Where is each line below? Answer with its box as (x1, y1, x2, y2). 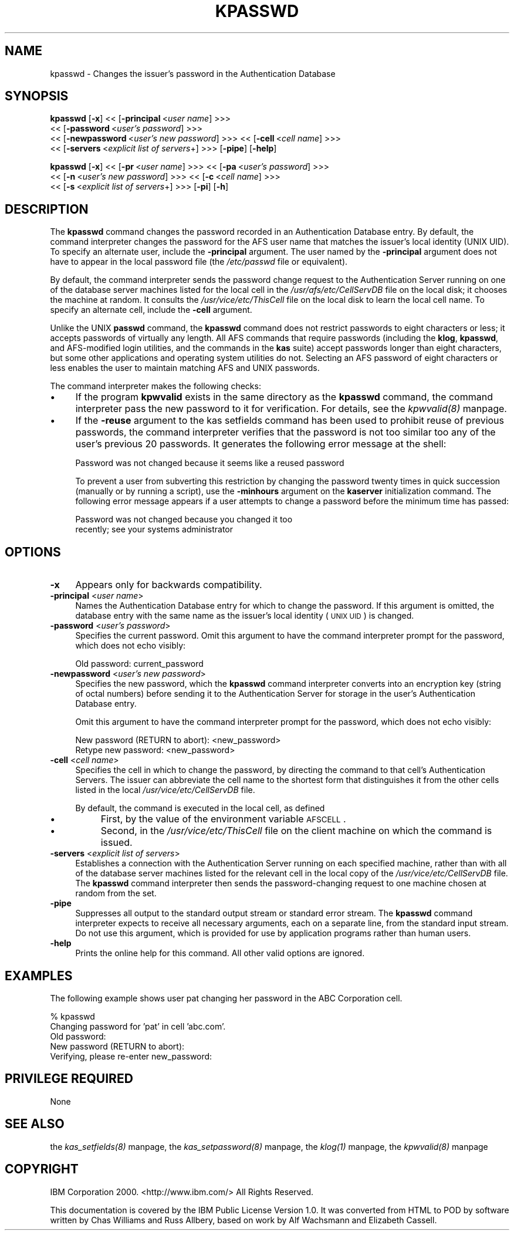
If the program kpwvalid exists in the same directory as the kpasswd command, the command (75, 391, 493, 403)
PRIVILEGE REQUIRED (5, 1071, 133, 1086)
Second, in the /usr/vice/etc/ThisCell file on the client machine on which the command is (100, 825, 492, 837)
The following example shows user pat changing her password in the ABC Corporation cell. (50, 993, 403, 1003)
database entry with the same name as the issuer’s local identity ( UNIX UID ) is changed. (75, 610, 414, 621)
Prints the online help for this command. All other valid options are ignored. (75, 948, 365, 959)
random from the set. (75, 888, 157, 899)
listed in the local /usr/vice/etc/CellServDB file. (75, 785, 255, 795)
